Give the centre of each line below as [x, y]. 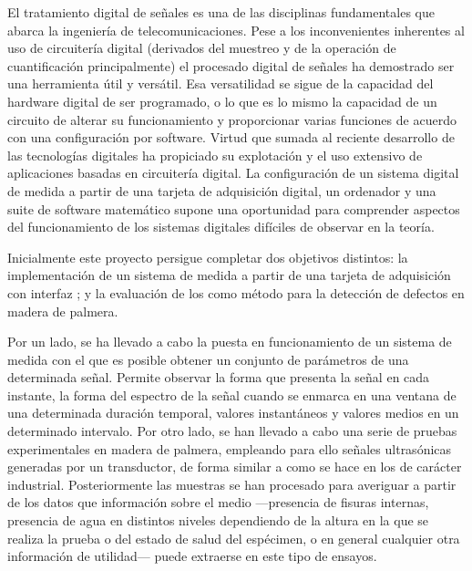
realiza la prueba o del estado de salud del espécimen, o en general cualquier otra [234, 538]
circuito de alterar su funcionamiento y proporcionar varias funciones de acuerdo [232, 119]
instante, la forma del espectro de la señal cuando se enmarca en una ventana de [232, 395]
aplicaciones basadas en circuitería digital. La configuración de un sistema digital [233, 173]
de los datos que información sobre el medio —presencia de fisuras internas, [218, 502]
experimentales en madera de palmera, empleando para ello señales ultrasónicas [230, 448]
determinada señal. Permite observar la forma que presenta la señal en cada [219, 377]
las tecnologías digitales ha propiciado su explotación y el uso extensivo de [215, 155]
